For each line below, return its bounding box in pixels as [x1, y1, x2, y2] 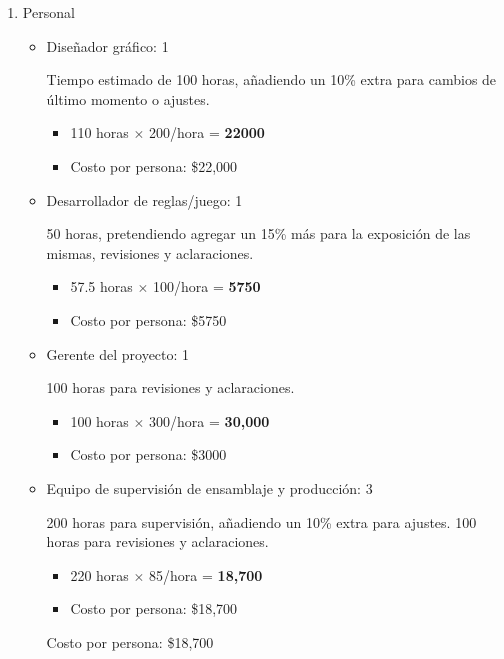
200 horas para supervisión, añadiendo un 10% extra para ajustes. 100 [46, 511, 477, 532]
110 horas [70, 122, 129, 143]
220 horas [70, 564, 129, 585]
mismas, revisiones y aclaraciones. [46, 242, 254, 263]
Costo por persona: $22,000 [70, 155, 238, 176]
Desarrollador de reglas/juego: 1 [46, 189, 243, 210]
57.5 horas [70, 276, 133, 297]
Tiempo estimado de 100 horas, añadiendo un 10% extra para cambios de [46, 69, 497, 90]
